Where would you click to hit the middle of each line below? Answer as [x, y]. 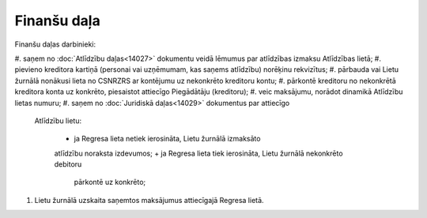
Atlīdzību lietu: [58, 120]
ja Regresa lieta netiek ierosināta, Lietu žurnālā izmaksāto [167, 139]
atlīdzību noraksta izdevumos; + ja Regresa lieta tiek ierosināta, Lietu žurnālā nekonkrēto [198, 153]
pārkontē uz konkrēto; [110, 182]
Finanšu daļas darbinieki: [55, 44]
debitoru [68, 164]
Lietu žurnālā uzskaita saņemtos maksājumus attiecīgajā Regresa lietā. [149, 200]
